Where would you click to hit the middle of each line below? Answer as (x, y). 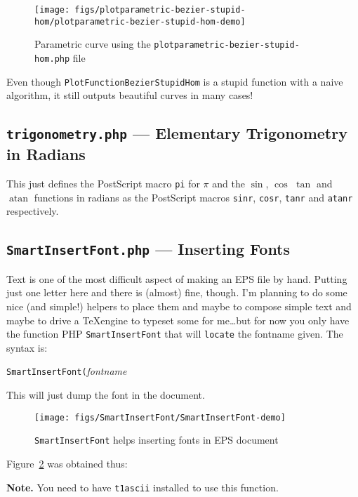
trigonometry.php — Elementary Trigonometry (177, 133)
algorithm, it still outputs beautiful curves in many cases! (130, 95)
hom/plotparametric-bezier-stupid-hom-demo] (140, 21)
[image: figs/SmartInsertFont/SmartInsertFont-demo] (160, 417)
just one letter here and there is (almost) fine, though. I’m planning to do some (177, 292)
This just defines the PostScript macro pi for (103, 184)
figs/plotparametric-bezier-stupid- (160, 10)
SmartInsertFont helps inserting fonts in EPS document (157, 440)
